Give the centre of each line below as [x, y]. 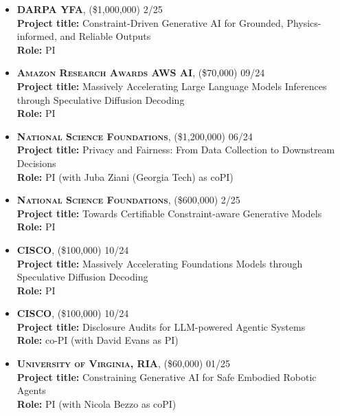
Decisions [36, 163]
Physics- [304, 22]
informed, [37, 36]
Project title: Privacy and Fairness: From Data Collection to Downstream [176, 150]
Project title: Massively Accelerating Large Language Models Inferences [172, 86]
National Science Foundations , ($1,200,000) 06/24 [135, 136]
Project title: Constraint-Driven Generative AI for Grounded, [150, 22]
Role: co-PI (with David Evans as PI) [98, 340]
